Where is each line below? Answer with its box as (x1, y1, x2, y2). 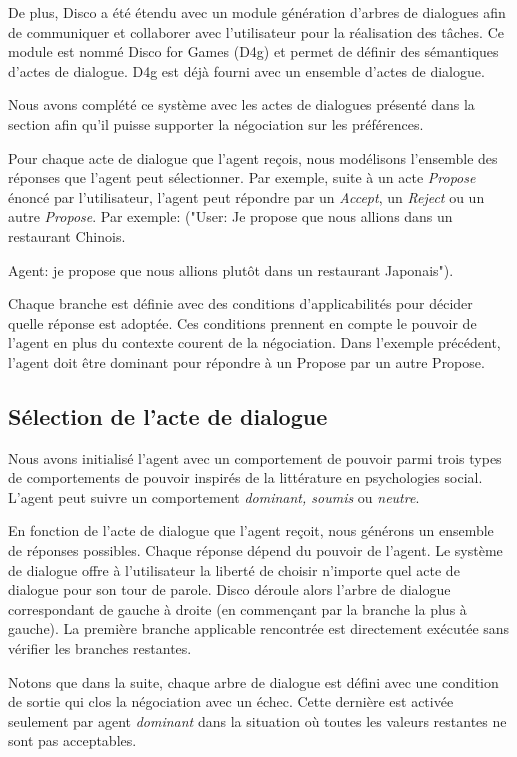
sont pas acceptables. (8, 730, 137, 751)
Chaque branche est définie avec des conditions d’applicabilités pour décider (8, 293, 473, 314)
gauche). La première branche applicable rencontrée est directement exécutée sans (8, 618, 510, 639)
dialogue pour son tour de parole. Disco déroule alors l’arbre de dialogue (8, 579, 451, 600)
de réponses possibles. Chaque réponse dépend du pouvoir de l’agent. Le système (8, 540, 503, 561)
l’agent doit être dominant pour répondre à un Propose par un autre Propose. (8, 351, 485, 372)
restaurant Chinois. (8, 225, 126, 246)
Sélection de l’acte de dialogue (8, 400, 328, 431)
